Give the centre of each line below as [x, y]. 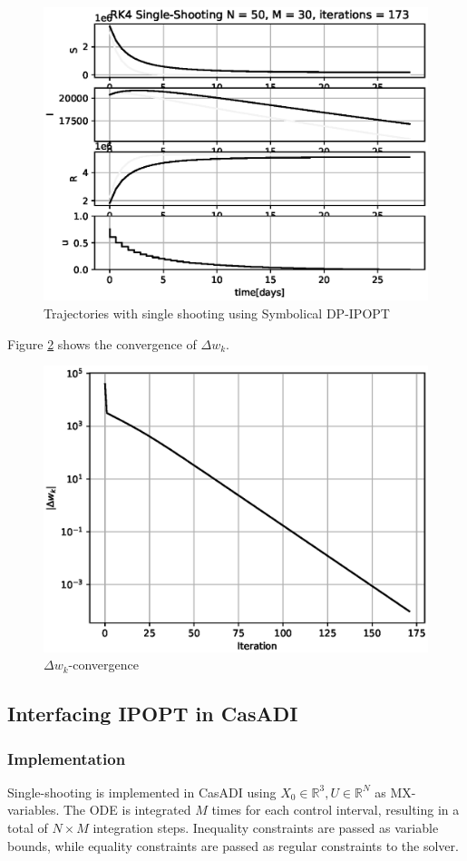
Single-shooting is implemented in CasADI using [142, 792]
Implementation [67, 758]
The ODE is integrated [127, 810]
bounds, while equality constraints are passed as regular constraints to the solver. [233, 845]
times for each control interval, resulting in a [336, 810]
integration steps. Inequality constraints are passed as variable [266, 828]
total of [28, 828]
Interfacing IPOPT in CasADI [153, 714]
